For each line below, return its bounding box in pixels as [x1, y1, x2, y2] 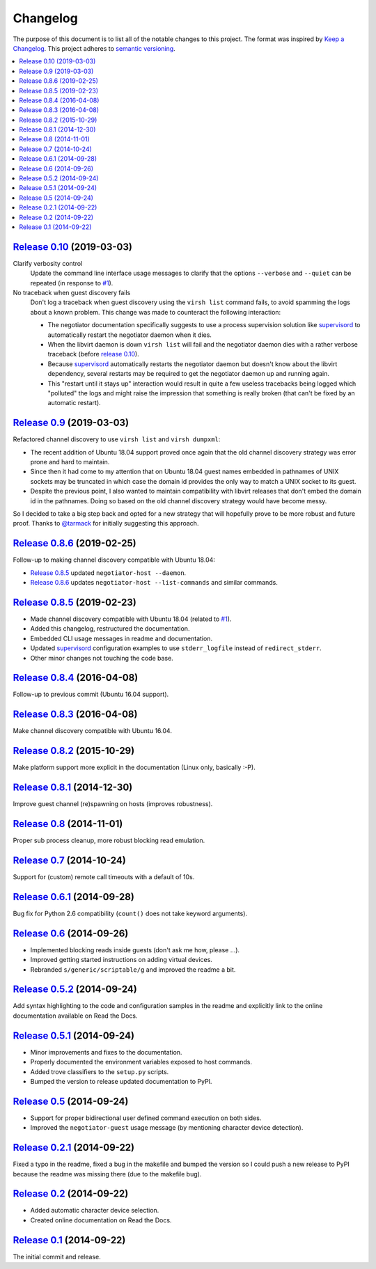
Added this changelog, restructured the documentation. [30, 624, 190, 633]
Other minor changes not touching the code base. [30, 654, 173, 662]
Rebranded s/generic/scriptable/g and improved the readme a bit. [30, 965, 236, 974]
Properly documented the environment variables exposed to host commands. [30, 1058, 252, 1066]
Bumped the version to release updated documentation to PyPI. [30, 1077, 212, 1085]
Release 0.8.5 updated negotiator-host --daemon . [30, 568, 187, 577]
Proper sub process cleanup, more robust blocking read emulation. [13, 836, 205, 845]
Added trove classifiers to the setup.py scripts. [30, 1067, 169, 1075]
